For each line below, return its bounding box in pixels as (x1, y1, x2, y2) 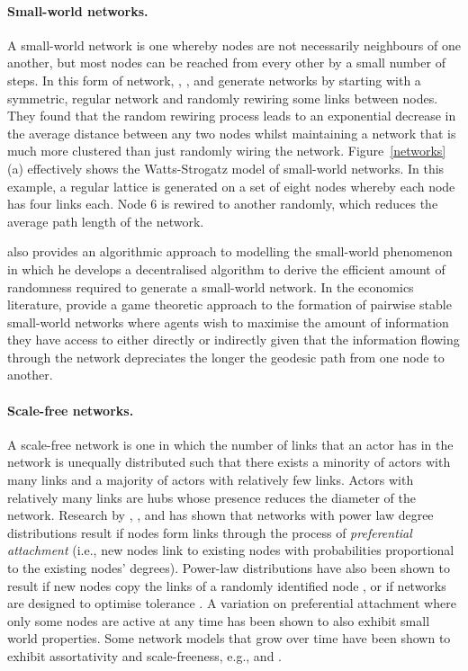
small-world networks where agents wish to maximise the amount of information (7, 312, 449, 331)
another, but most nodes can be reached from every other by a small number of (7, 53, 445, 72)
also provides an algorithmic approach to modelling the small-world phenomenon (7, 242, 453, 261)
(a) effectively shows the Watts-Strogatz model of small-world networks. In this (7, 158, 445, 177)
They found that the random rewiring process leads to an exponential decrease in (7, 106, 456, 125)
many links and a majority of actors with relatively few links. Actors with (7, 470, 414, 489)
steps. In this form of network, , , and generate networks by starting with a (7, 70, 421, 89)
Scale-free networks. (7, 400, 134, 419)
